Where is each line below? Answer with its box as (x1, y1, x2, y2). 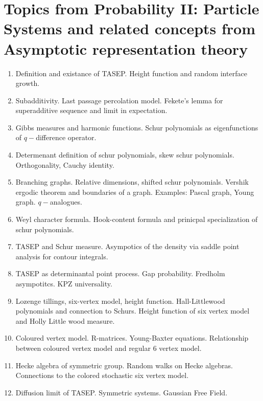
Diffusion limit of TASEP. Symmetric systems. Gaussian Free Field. (15, 387, 228, 397)
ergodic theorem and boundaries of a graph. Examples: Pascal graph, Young (15, 186, 254, 197)
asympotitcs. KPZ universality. (15, 278, 112, 288)
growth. (15, 78, 40, 88)
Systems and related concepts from (4, 18, 256, 39)
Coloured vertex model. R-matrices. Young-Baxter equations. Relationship (15, 332, 249, 343)
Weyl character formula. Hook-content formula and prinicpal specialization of (15, 214, 258, 225)
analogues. (50, 196, 82, 207)
